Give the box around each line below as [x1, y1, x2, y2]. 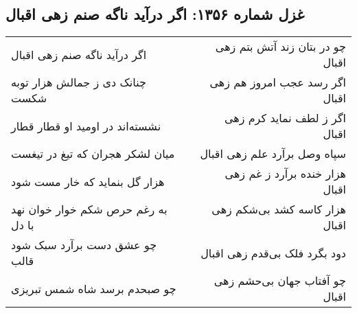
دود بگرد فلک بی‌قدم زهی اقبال [200, 244, 346, 261]
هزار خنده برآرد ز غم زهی [224, 165, 346, 182]
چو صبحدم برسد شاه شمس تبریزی [11, 280, 176, 297]
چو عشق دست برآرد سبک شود [11, 237, 157, 253]
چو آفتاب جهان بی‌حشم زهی [214, 273, 346, 289]
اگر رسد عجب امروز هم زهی [209, 74, 346, 91]
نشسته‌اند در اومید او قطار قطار [11, 117, 161, 134]
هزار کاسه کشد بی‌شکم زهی [211, 201, 346, 218]
